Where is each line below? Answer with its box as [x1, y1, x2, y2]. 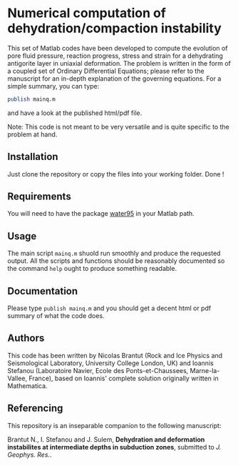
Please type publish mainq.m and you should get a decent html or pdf [7, 304, 212, 312]
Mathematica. [7, 381, 48, 390]
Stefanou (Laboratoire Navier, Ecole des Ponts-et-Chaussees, [7, 366, 189, 375]
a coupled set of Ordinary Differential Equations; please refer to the [7, 66, 205, 75]
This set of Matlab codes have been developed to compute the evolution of [7, 44, 228, 52]
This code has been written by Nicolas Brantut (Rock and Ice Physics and [7, 351, 223, 360]
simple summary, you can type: [7, 81, 100, 90]
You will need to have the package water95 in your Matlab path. [7, 209, 195, 218]
